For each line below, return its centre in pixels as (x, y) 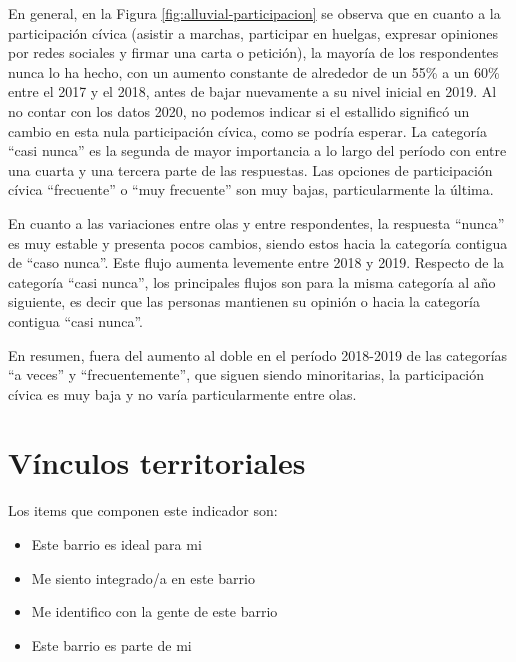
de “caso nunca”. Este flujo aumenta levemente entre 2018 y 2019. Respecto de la (256, 262)
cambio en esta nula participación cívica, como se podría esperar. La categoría (247, 130)
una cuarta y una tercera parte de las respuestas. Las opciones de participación (250, 169)
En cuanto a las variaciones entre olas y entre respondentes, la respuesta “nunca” (256, 222)
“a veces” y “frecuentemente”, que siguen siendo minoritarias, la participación (246, 374)
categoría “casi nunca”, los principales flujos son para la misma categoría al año (252, 281)
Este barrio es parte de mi (111, 644)
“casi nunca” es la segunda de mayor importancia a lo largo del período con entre (257, 150)
